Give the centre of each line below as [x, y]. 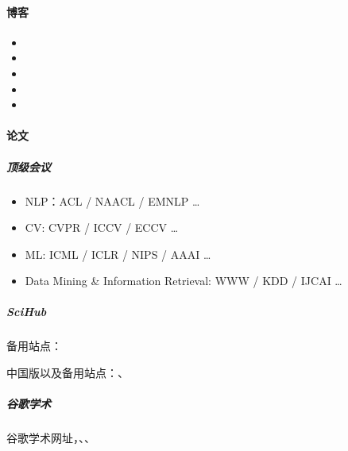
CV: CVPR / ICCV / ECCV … [102, 227]
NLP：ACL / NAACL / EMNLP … [112, 200]
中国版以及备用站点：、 [68, 373]
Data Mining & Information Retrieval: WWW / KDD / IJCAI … [184, 281]
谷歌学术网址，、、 [51, 438]
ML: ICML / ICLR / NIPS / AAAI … [118, 254]
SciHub [27, 312]
